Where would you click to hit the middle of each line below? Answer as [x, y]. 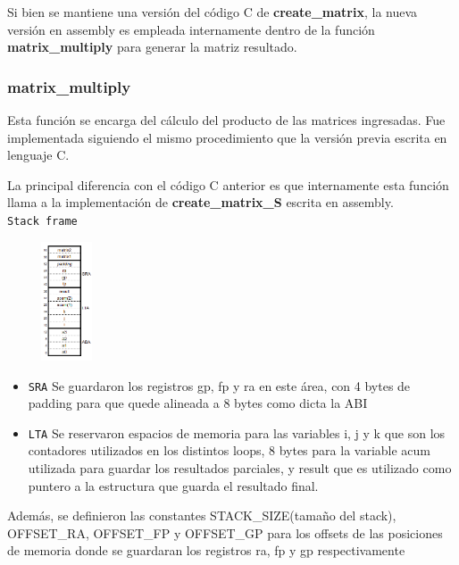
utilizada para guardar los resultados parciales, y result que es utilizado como [240, 468]
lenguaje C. [38, 155]
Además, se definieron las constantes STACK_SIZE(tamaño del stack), [202, 515]
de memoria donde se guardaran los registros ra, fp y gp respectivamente [206, 550]
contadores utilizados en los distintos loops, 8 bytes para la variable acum [229, 450]
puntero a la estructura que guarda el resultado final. [173, 485]
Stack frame [42, 221]
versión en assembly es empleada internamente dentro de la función [191, 29]
